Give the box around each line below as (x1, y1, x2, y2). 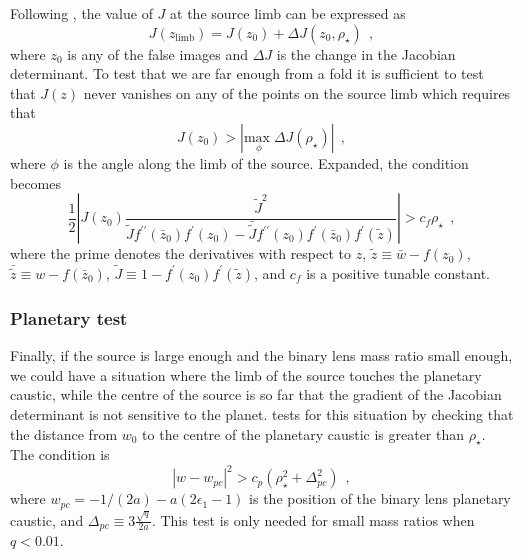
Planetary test (10, 305, 128, 330)
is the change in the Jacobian (276, 43, 456, 64)
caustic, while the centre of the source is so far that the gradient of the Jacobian (10, 384, 502, 405)
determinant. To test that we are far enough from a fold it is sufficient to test (10, 63, 484, 84)
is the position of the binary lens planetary (249, 488, 511, 509)
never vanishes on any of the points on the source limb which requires (83, 82, 511, 103)
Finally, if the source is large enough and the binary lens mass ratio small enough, (10, 345, 513, 366)
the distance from (10, 423, 118, 444)
